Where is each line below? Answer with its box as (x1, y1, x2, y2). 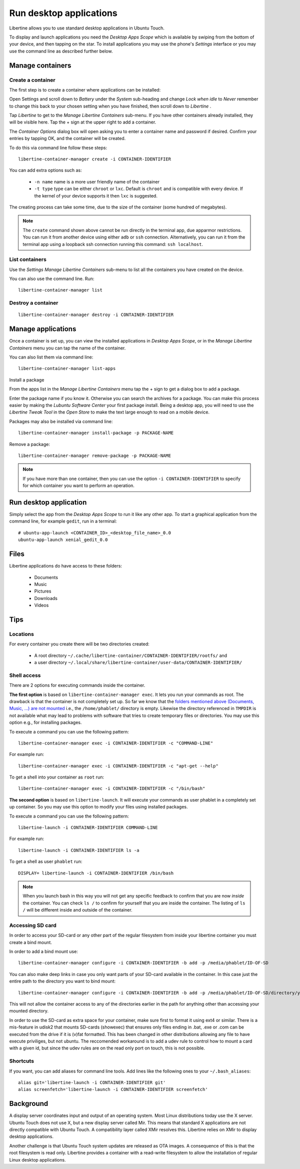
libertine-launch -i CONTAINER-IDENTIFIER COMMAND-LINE (18, 825, 158, 830)
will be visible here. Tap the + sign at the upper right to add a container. (9, 119, 156, 125)
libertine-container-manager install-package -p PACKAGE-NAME (18, 430, 174, 436)
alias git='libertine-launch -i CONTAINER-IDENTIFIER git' (18, 1079, 166, 1085)
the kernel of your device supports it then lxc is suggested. (34, 192, 157, 198)
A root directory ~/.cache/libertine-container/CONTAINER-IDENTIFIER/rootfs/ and (34, 652, 227, 658)
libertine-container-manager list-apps (18, 365, 116, 371)
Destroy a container (9, 299, 58, 306)
